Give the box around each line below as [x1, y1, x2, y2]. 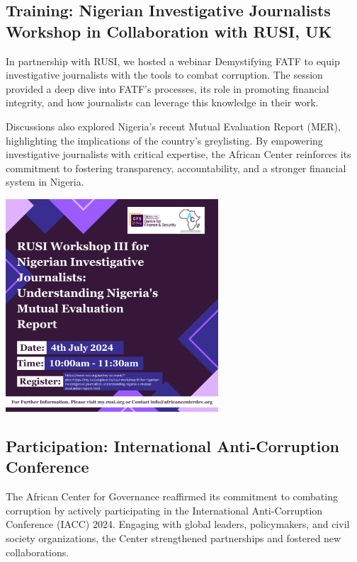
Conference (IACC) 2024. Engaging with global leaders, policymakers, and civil [6, 517, 350, 532]
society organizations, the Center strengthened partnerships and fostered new [6, 530, 341, 545]
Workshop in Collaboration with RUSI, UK [6, 20, 332, 42]
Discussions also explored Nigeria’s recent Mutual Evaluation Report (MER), [6, 118, 341, 133]
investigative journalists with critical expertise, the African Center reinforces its [6, 147, 351, 162]
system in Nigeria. [6, 174, 84, 189]
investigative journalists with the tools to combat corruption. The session [6, 67, 323, 82]
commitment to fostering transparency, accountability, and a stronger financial [6, 160, 346, 175]
